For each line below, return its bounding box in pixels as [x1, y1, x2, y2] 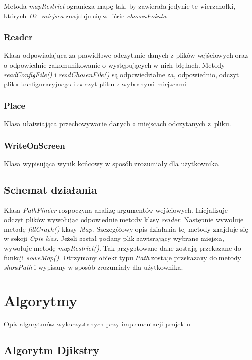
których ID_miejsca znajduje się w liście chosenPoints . [4, 10, 168, 20]
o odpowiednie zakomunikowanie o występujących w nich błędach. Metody [4, 60, 225, 69]
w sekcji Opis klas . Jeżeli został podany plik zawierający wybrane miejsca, [4, 233, 224, 243]
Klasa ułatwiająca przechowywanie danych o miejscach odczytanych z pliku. [4, 119, 231, 128]
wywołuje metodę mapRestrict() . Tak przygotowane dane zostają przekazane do [4, 242, 241, 253]
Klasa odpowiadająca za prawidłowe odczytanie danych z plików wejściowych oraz [4, 50, 248, 60]
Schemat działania [4, 182, 97, 197]
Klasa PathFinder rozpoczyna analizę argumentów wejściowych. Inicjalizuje [4, 205, 228, 215]
